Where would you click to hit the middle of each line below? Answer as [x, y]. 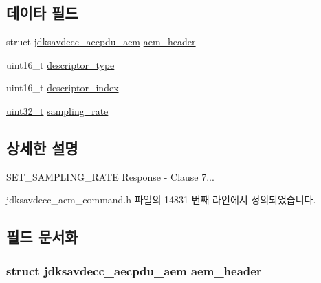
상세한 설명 [42, 147]
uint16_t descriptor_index [63, 88]
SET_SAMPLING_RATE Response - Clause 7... [110, 176]
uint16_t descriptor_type [60, 64]
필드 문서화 [42, 237]
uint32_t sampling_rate [57, 110]
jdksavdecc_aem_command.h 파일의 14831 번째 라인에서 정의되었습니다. [161, 200]
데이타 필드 [42, 13]
